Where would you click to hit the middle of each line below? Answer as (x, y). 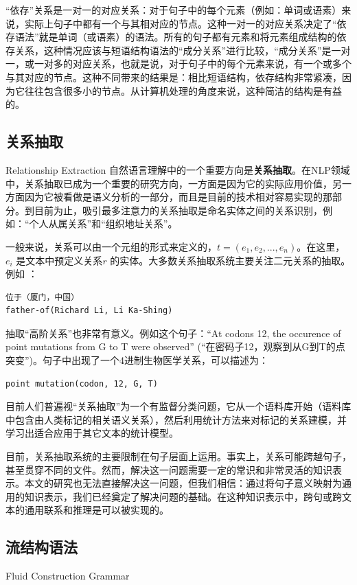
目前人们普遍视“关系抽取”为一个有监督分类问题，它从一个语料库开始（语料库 (178, 406)
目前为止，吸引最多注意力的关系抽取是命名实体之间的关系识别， (178, 210)
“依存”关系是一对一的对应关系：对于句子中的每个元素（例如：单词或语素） (174, 10)
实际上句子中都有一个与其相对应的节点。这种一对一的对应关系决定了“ (181, 23)
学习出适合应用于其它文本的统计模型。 (92, 433)
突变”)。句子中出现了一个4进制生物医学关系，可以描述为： (137, 360)
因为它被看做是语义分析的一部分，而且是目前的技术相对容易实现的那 (178, 197)
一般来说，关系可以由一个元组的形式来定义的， (111, 246)
